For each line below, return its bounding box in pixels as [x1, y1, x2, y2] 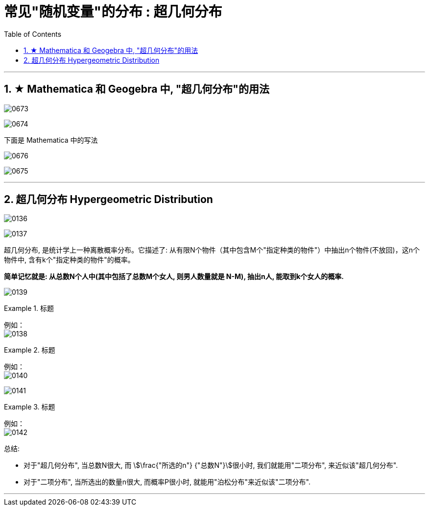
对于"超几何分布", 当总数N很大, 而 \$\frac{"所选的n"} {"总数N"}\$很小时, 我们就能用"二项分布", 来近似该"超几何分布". [24, 461, 398, 470]
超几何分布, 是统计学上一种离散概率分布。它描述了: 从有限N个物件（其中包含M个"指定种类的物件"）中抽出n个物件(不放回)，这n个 [4, 246, 420, 255]
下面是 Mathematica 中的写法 [4, 135, 98, 144]
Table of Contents [4, 29, 62, 38]
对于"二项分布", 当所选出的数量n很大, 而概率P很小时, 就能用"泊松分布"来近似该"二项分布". [24, 478, 310, 486]
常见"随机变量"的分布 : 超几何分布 [4, 3, 222, 20]
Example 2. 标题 [4, 346, 55, 355]
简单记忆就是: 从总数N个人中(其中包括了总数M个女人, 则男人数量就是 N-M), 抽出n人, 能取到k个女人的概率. [4, 272, 344, 281]
